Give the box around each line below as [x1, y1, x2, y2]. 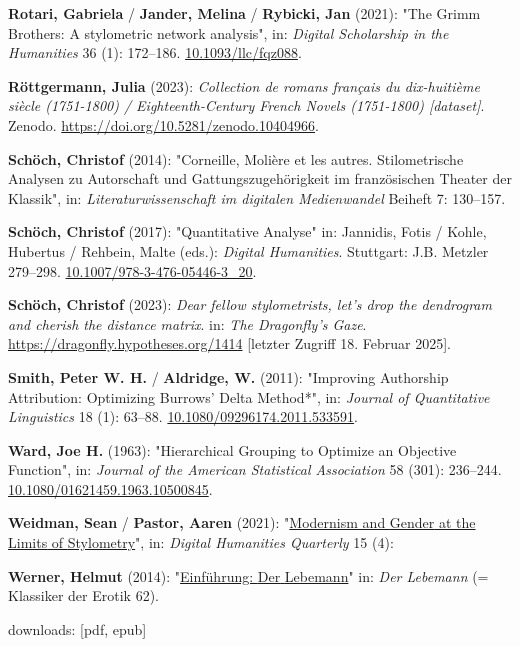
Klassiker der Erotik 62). [8, 585, 159, 606]
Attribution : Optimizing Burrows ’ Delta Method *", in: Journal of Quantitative [8, 386, 490, 407]
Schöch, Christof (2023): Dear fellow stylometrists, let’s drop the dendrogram [8, 294, 492, 315]
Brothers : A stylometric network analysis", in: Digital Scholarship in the [8, 22, 449, 43]
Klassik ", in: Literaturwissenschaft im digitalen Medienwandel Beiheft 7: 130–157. [8, 187, 506, 208]
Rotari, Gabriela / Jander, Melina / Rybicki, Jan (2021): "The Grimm [8, 3, 481, 23]
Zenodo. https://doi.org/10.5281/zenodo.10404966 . [8, 114, 319, 135]
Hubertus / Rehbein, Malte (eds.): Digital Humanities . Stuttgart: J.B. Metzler [8, 240, 489, 261]
